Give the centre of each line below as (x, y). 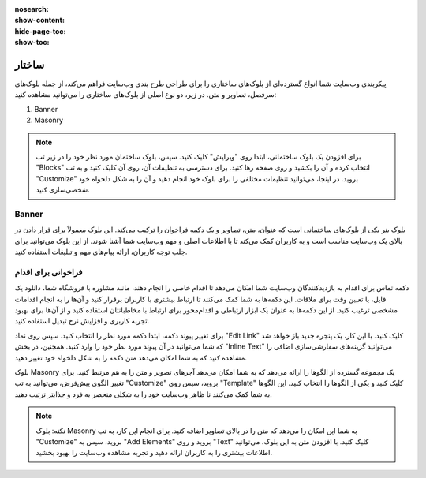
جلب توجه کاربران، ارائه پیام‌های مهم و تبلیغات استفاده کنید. (101, 252)
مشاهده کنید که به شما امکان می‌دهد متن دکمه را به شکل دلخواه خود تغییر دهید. (131, 357)
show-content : (39, 21)
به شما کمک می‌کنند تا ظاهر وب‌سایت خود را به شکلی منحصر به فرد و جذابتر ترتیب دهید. (143, 394)
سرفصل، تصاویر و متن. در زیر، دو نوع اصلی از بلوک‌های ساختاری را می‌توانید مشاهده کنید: (146, 95)
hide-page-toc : (40, 31)
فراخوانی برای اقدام (49, 272)
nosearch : (32, 9)
